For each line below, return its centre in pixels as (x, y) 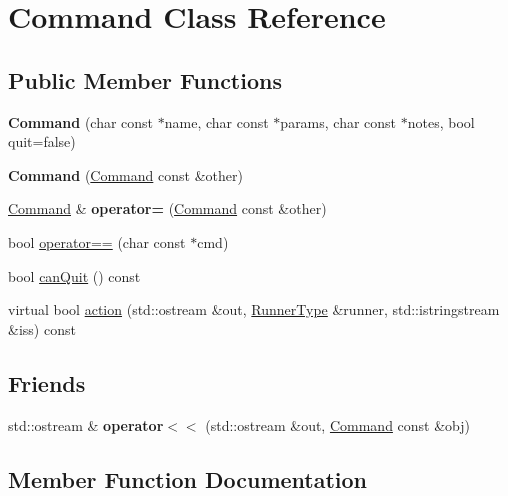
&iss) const (42, 328)
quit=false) (42, 141)
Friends (47, 382)
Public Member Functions (145, 79)
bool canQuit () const (74, 275)
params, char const (338, 121)
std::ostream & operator (86, 424)
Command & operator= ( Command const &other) (167, 208)
